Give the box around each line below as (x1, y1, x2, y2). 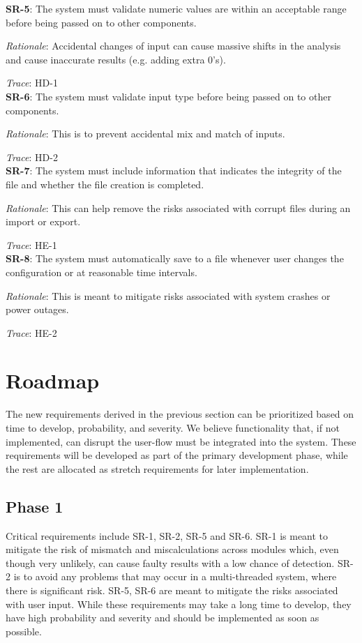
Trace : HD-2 (6, 149, 58, 164)
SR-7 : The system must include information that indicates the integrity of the (6, 163, 342, 178)
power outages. (6, 302, 69, 317)
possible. (6, 623, 42, 638)
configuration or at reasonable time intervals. (6, 264, 197, 279)
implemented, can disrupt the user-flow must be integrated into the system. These (6, 434, 356, 448)
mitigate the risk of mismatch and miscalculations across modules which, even (6, 542, 339, 557)
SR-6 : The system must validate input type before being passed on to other (6, 89, 331, 103)
